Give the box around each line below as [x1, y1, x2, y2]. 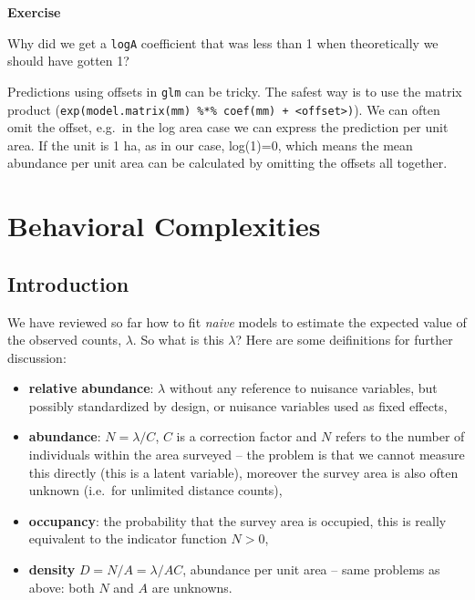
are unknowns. [151, 577, 232, 596]
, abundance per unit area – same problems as [182, 560, 440, 579]
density [28, 560, 76, 579]
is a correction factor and [176, 427, 317, 446]
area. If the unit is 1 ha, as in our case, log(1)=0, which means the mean [7, 135, 413, 154]
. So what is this [132, 330, 224, 349]
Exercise [7, 3, 61, 21]
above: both [28, 577, 95, 596]
